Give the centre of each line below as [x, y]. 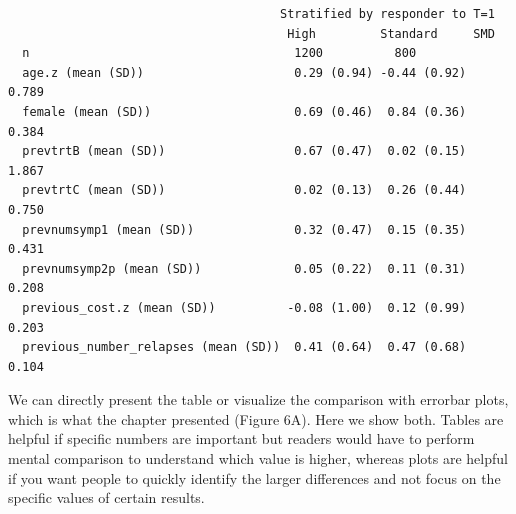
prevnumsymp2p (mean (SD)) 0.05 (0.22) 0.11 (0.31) [244, 268]
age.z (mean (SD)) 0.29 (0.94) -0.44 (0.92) [244, 72]
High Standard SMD [391, 33]
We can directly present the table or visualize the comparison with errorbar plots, [258, 399]
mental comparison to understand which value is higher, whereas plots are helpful [258, 458]
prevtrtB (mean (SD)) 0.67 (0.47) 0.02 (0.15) [244, 151]
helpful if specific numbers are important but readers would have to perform [241, 438]
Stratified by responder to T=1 [387, 14]
